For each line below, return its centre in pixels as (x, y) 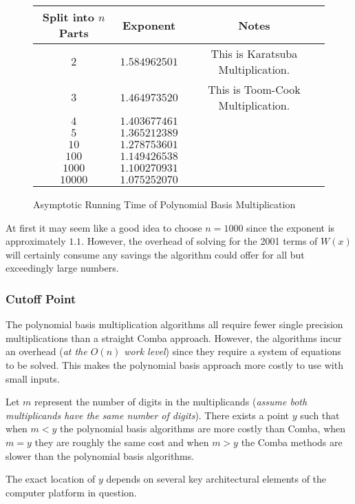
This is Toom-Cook (254, 89)
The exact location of (51, 479)
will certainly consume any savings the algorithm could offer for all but (155, 254)
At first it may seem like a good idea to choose (104, 227)
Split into (68, 17)
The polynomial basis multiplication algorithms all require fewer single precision (174, 324)
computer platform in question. (71, 492)
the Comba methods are (292, 442)
